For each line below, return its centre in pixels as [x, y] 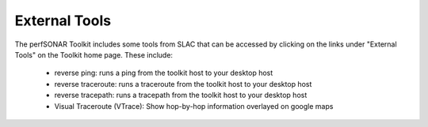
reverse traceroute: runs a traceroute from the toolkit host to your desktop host [183, 84]
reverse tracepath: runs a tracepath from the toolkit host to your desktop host [181, 95]
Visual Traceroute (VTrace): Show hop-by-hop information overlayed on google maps [194, 106]
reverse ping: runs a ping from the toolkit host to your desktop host [164, 73]
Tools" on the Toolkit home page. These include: [94, 54]
